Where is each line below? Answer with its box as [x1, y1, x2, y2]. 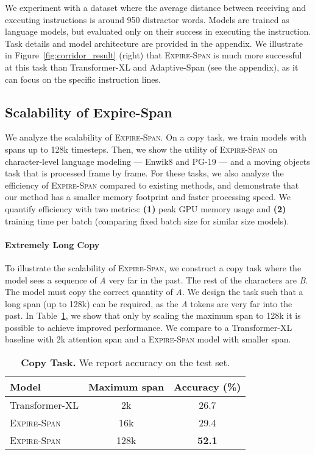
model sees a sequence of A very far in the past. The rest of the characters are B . [5, 273, 308, 286]
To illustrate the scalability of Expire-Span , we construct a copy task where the [5, 261, 302, 274]
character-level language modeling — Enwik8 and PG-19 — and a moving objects [5, 155, 310, 167]
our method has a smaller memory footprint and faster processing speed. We [5, 190, 291, 203]
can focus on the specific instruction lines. [5, 72, 161, 85]
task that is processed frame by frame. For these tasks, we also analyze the [5, 167, 284, 179]
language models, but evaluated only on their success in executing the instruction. [5, 25, 311, 38]
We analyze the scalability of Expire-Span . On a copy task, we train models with [5, 131, 306, 144]
